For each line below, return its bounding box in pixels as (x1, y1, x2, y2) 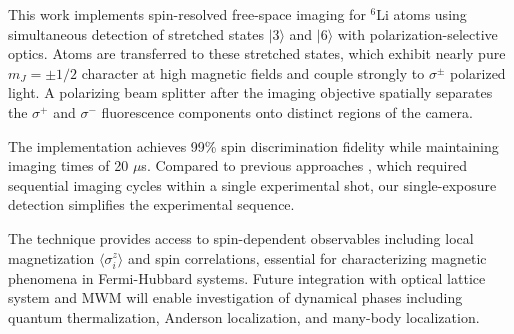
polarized (449, 62, 506, 83)
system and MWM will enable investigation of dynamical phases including (8, 287, 463, 308)
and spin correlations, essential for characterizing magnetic (127, 247, 487, 268)
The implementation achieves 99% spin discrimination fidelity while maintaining (8, 135, 499, 156)
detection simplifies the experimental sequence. (8, 194, 295, 215)
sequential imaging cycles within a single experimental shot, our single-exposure (8, 174, 497, 195)
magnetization (8, 247, 95, 268)
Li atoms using (376, 4, 467, 24)
